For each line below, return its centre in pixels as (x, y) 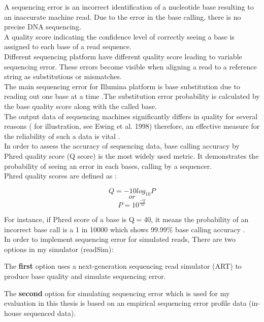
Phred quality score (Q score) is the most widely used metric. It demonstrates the (131, 155)
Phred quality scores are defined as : (60, 176)
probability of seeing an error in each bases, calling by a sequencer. (108, 166)
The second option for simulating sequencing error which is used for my (117, 293)
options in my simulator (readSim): (59, 249)
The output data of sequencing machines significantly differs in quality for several (131, 116)
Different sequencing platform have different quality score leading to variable (123, 56)
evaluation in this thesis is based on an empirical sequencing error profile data (125, 303)
